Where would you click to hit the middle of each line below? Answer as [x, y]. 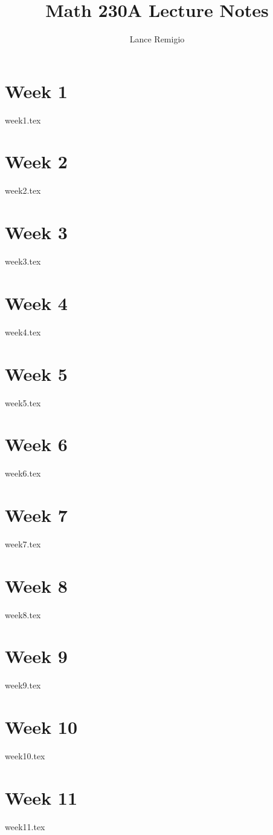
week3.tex [23, 261]
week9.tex [23, 685]
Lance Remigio [157, 39]
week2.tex [23, 190]
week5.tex [23, 402]
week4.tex [23, 332]
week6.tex [23, 473]
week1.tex [23, 120]
